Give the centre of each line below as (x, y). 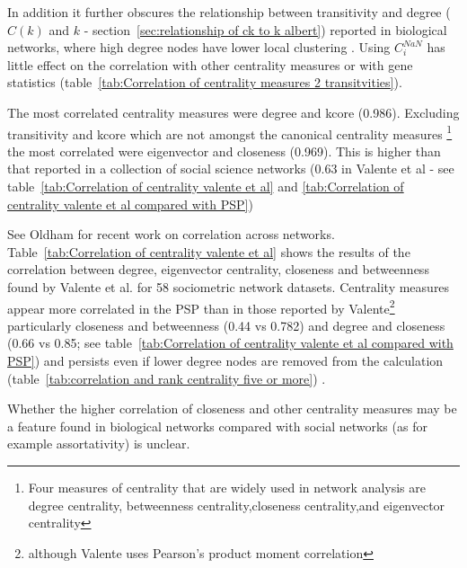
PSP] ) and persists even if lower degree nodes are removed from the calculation (225, 360)
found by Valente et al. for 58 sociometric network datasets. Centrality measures (229, 286)
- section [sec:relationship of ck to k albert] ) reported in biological (265, 29)
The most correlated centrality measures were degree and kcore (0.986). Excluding (233, 112)
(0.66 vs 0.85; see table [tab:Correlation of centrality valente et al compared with (230, 343)
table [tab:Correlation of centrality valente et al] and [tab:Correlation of (206, 186)
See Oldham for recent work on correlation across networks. (171, 234)
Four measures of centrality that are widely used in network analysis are (227, 487)
